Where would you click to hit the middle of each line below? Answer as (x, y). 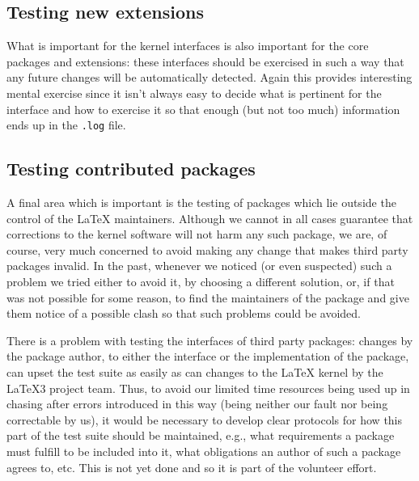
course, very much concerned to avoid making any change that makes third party (207, 249)
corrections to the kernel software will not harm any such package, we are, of (197, 234)
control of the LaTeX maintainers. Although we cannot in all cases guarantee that (210, 218)
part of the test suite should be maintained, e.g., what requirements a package (201, 435)
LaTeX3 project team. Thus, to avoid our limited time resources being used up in (208, 388)
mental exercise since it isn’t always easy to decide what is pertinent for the (194, 93)
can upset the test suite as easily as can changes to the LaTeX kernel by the (195, 371)
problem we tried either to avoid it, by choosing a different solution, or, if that (201, 281)
